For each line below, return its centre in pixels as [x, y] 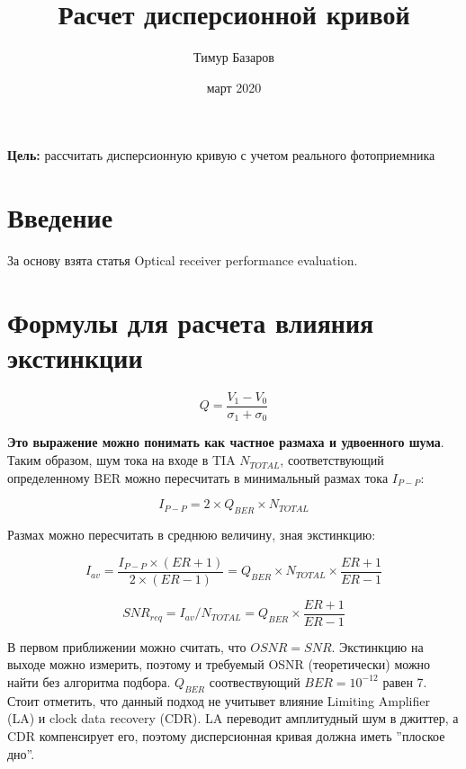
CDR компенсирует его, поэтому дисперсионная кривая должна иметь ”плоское [226, 735]
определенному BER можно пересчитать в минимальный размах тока [198, 477]
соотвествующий [255, 681]
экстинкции [75, 357]
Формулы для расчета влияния [191, 322]
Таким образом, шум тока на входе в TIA [121, 460]
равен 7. [405, 681]
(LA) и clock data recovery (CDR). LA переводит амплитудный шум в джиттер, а [233, 718]
